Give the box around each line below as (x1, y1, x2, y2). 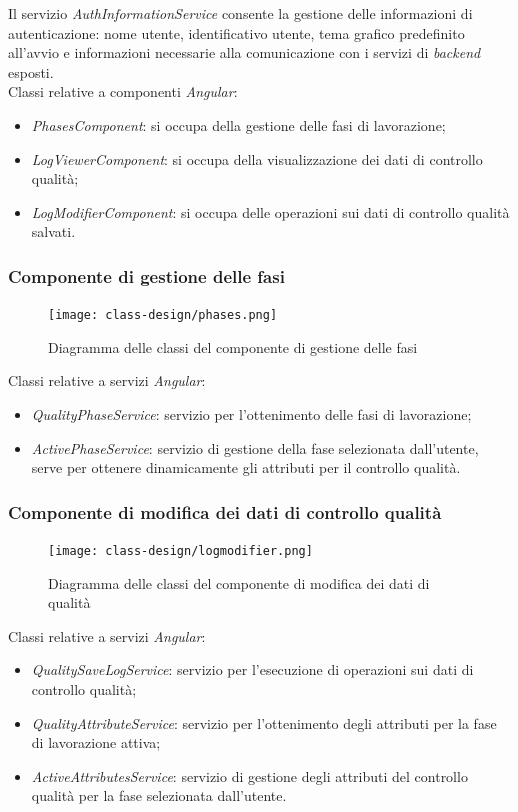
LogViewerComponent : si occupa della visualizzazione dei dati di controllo (31, 148, 483, 169)
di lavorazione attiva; (31, 732, 161, 753)
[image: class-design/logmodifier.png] (48, 544, 313, 558)
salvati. (31, 221, 76, 242)
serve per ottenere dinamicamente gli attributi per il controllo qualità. (31, 457, 461, 478)
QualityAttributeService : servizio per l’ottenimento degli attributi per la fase (31, 712, 497, 733)
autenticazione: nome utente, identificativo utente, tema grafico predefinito (8, 22, 465, 43)
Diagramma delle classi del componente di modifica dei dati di (48, 572, 430, 593)
